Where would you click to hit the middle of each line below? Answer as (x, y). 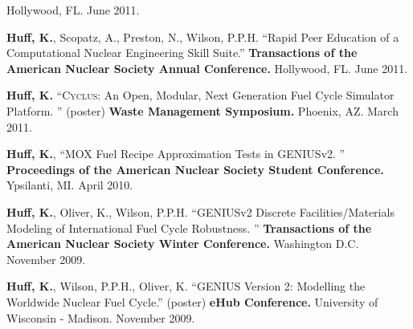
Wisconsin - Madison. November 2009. (101, 317)
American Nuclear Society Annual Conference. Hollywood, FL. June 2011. (207, 68)
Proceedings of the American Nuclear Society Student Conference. (195, 169)
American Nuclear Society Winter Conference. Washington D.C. (183, 244)
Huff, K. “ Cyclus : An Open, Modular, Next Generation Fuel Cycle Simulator (200, 95)
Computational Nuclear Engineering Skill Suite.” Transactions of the (182, 53)
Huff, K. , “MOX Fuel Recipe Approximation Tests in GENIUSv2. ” (176, 154)
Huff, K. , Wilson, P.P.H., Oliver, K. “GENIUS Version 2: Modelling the (186, 286)
